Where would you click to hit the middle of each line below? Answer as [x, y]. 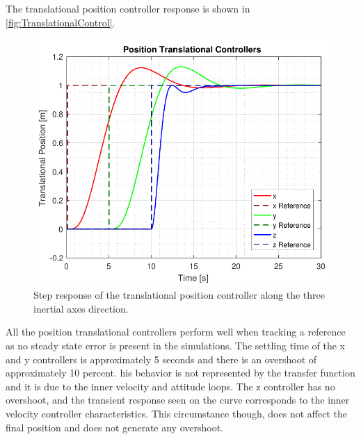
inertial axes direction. [81, 308]
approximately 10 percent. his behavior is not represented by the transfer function [180, 373]
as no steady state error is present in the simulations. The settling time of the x [175, 345]
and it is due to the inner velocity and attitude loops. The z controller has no [170, 386]
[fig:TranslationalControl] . [61, 22]
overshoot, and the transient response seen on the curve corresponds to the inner [178, 400]
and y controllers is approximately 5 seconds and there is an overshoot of [161, 359]
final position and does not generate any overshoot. [114, 427]
